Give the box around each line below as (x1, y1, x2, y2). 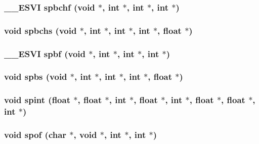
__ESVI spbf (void (4, 47, 86, 60)
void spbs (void (4, 70, 67, 83)
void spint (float (4, 93, 70, 106)
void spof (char (4, 128, 67, 141)
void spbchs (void (4, 24, 77, 36)
